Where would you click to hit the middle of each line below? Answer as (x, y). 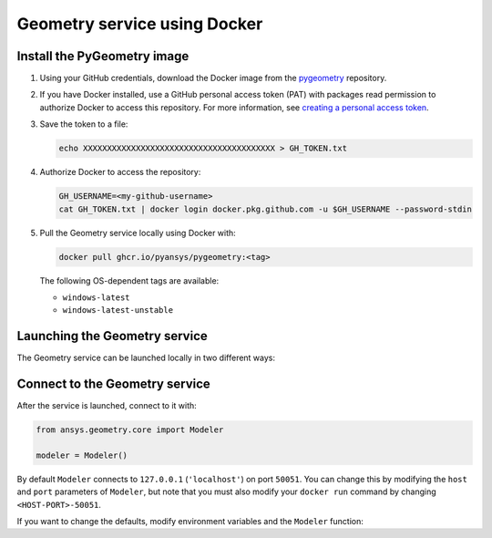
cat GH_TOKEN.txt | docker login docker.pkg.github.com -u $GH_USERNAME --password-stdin (266, 209)
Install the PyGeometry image (103, 56)
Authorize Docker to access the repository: (120, 172)
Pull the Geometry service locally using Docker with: (138, 233)
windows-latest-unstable (118, 310)
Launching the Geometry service (113, 336)
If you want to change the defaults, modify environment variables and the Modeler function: (190, 522)
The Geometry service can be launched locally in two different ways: (146, 358)
